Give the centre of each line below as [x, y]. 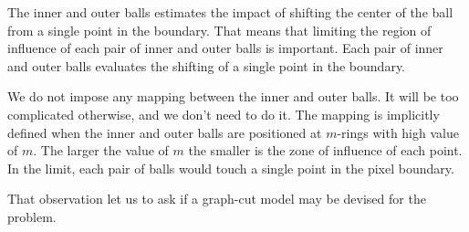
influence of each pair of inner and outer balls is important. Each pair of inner [225, 48]
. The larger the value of [101, 150]
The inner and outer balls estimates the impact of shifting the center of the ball [230, 12]
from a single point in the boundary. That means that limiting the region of [219, 30]
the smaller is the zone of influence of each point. [325, 150]
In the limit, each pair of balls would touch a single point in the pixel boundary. [231, 168]
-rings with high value [398, 132]
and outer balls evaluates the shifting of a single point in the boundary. [207, 65]
